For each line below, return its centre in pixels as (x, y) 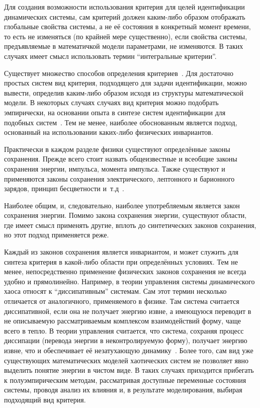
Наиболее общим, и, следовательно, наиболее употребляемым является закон (122, 205)
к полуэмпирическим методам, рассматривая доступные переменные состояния (125, 380)
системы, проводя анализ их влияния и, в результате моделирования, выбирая (123, 390)
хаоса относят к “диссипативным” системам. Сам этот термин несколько (115, 291)
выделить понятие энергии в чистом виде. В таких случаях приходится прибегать (129, 370)
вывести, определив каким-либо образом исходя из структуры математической (124, 92)
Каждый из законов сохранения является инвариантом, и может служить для (121, 252)
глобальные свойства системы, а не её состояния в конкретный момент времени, (127, 26)
